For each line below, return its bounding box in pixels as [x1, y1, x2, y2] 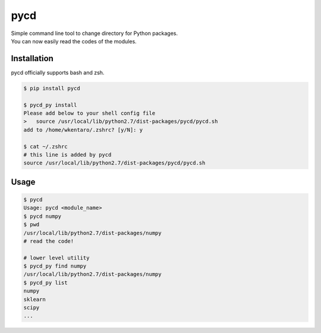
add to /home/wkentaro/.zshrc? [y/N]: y [23, 126, 143, 133]
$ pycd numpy [23, 213, 62, 220]
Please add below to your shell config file [23, 110, 156, 116]
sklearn [23, 296, 46, 303]
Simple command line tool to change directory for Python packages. [11, 30, 178, 37]
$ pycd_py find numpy [23, 263, 87, 269]
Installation [11, 53, 53, 64]
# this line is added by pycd [23, 151, 112, 158]
